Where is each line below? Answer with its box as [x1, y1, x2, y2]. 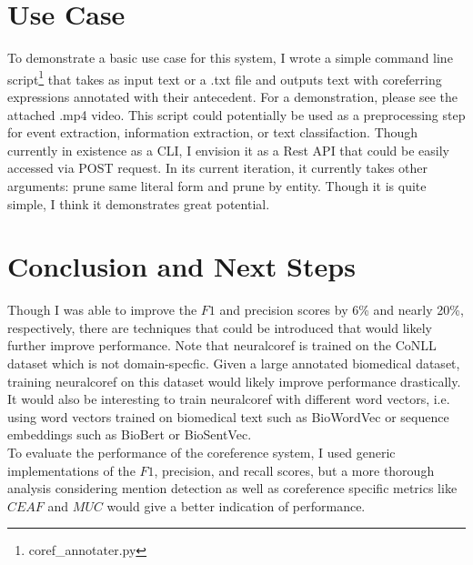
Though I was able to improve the [7, 300, 197, 319]
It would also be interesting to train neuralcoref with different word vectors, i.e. [7, 389, 450, 409]
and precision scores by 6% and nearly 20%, [219, 300, 464, 319]
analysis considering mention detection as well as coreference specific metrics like [7, 479, 458, 498]
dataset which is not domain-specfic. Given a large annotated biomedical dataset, [7, 354, 460, 373]
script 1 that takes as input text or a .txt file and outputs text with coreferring [7, 66, 442, 88]
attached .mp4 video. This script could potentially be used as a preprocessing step [7, 105, 466, 124]
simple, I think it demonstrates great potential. [7, 194, 270, 213]
